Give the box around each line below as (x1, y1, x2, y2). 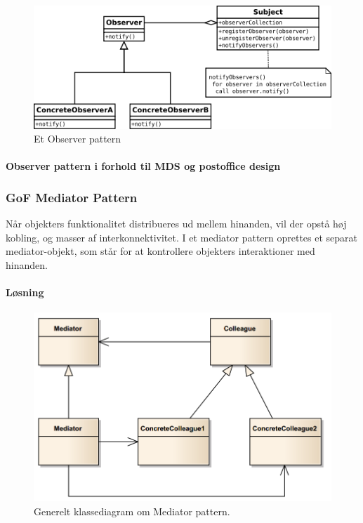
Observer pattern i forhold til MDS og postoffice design (6, 159, 281, 173)
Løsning (6, 285, 44, 300)
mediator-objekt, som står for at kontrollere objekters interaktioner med (6, 244, 315, 258)
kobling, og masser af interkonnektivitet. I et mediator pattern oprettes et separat (6, 230, 358, 244)
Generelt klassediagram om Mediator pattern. (34, 504, 230, 519)
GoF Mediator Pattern (6, 188, 138, 206)
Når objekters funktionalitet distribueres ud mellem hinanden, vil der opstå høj (6, 216, 347, 231)
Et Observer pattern (34, 131, 121, 146)
